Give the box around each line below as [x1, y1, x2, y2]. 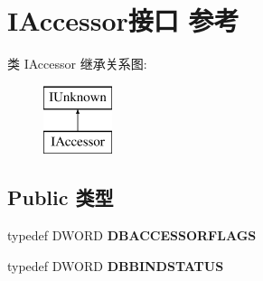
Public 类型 [7, 183, 114, 211]
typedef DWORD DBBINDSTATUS [7, 256, 224, 275]
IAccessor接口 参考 [7, 2, 240, 39]
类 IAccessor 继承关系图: [7, 54, 147, 73]
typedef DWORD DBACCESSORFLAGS [7, 226, 257, 245]
